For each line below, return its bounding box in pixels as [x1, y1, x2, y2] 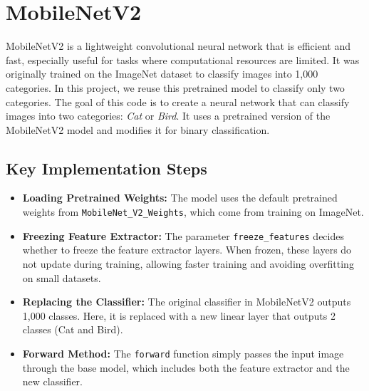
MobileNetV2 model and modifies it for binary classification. [6, 122, 270, 137]
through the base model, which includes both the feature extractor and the [22, 360, 350, 375]
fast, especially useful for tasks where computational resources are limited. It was [6, 52, 360, 67]
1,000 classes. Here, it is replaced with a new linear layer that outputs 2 [22, 308, 336, 323]
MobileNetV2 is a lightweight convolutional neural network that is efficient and [6, 38, 351, 53]
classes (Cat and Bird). [22, 322, 123, 337]
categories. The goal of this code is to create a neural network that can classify [6, 94, 350, 109]
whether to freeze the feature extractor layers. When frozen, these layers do [22, 242, 352, 257]
